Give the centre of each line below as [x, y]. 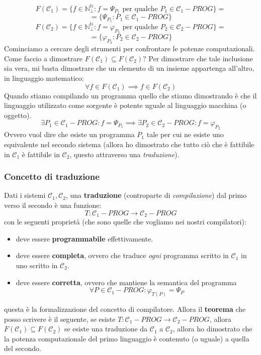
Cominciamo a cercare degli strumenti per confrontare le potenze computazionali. [129, 48]
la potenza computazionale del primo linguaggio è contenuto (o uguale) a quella [127, 338]
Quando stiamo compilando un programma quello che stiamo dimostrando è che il [130, 95]
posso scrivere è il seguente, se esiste [60, 319]
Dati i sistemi [25, 195]
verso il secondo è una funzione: [53, 205]
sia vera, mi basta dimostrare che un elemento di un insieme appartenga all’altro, [129, 68]
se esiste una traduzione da [106, 329]
